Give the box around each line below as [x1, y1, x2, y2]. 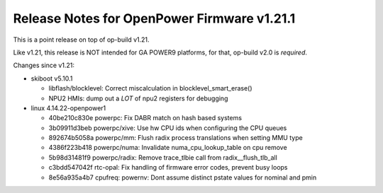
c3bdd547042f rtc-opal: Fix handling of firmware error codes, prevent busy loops [48, 163, 288, 172]
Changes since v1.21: [13, 61, 74, 70]
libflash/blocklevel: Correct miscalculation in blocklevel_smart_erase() [48, 84, 252, 93]
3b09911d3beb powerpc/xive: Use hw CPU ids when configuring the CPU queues [48, 124, 287, 132]
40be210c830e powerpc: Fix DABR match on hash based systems [48, 114, 243, 122]
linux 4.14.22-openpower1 [30, 103, 106, 112]
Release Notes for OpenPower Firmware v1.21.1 [13, 11, 296, 26]
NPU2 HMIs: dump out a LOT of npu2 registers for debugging [48, 94, 228, 103]
